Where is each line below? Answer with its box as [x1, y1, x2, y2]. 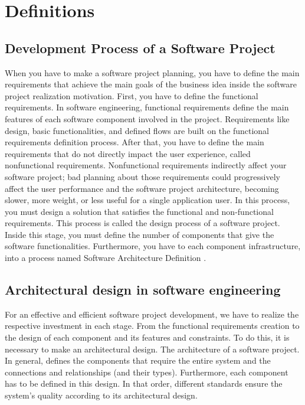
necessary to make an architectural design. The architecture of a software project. [5, 342, 300, 355]
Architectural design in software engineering [5, 280, 281, 299]
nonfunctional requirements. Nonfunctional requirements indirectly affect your [5, 159, 287, 171]
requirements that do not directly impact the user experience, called [5, 147, 251, 159]
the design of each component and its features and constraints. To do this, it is [5, 331, 290, 344]
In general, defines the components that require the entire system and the [5, 354, 271, 367]
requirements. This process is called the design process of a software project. [5, 217, 280, 229]
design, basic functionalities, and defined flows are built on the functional [5, 124, 270, 136]
